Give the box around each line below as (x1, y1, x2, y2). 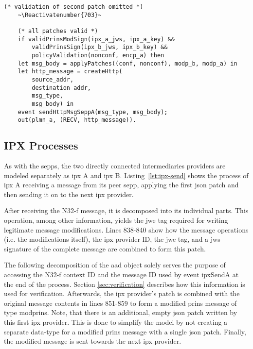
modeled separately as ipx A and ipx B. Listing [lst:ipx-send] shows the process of (4, 170, 249, 180)
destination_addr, (32, 84, 91, 91)
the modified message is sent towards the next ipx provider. (4, 336, 181, 346)
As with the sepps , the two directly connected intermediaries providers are (4, 161, 226, 171)
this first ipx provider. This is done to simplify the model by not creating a (4, 316, 228, 327)
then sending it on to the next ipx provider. (4, 189, 134, 199)
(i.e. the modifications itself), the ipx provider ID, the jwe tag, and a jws (4, 234, 220, 244)
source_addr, (32, 76, 74, 83)
